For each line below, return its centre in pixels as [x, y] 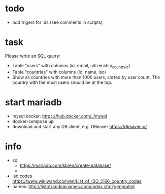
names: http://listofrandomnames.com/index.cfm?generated [73, 186]
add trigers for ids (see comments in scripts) [57, 22]
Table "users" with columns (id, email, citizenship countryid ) [71, 66]
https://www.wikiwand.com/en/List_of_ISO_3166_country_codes [77, 181]
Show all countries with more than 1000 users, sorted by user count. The [86, 77]
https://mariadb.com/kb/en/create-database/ [65, 165]
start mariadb [33, 102]
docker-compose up [33, 121]
